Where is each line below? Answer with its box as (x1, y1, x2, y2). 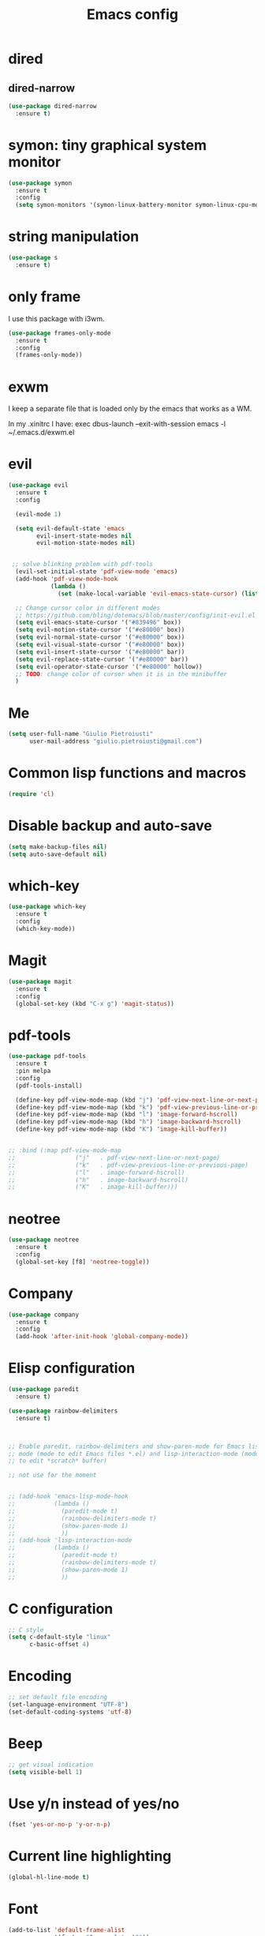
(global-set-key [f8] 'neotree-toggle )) (15, 1258, 150, 1266)
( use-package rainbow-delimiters (8, 1407, 118, 1415)
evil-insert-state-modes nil (36, 531, 132, 540)
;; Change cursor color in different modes (15, 604, 160, 612)
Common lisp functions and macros (8, 764, 247, 782)
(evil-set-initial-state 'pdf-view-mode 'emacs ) (15, 568, 178, 576)
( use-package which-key (8, 902, 87, 911)
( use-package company (8, 1311, 80, 1319)
